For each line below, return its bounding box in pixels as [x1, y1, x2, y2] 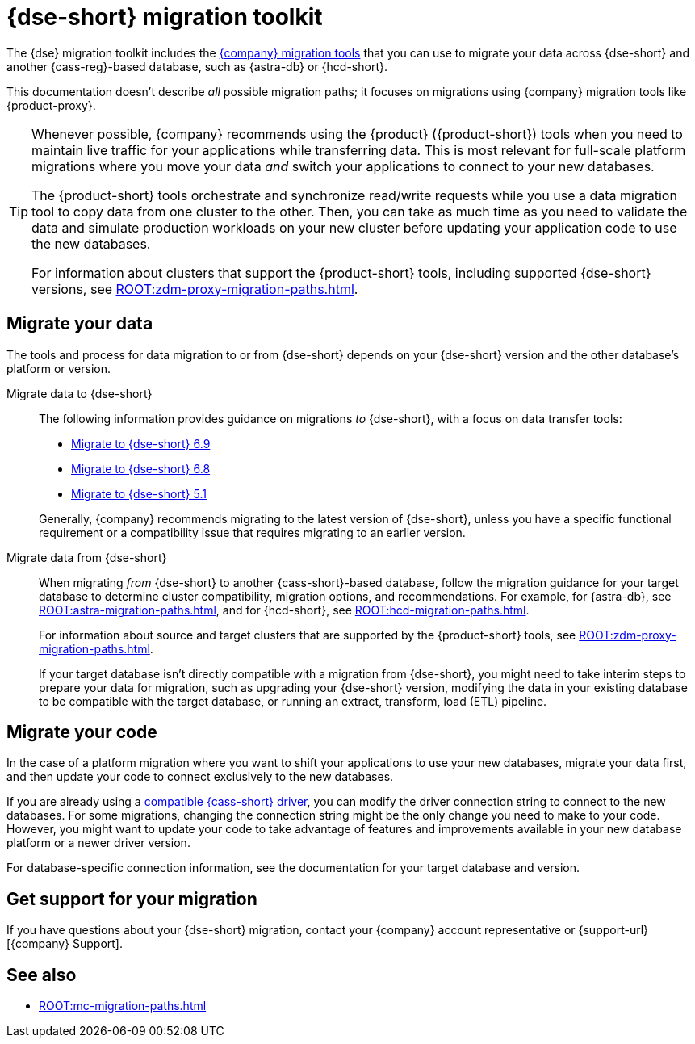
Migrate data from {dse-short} [6, 550, 167, 564]
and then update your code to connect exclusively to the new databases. [6, 769, 394, 784]
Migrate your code [6, 722, 157, 743]
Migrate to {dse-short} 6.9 [71, 436, 211, 451]
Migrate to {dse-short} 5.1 [71, 486, 207, 501]
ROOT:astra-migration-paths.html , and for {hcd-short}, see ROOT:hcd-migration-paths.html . [39, 602, 530, 617]
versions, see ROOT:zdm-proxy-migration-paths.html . [31, 280, 358, 297]
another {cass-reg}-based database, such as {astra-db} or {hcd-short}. [6, 59, 387, 73]
